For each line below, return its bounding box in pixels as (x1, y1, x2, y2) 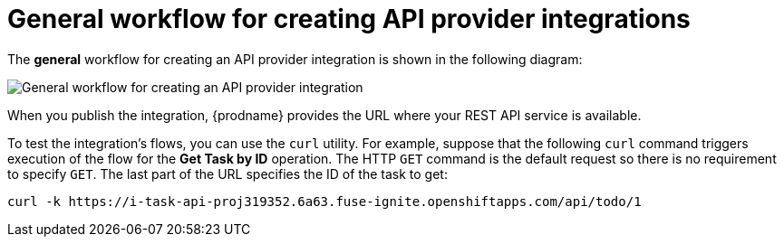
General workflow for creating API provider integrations (7, 4, 691, 34)
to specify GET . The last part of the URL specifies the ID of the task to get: (7, 165, 448, 182)
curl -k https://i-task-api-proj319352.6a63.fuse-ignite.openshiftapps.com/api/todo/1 (7, 193, 642, 209)
